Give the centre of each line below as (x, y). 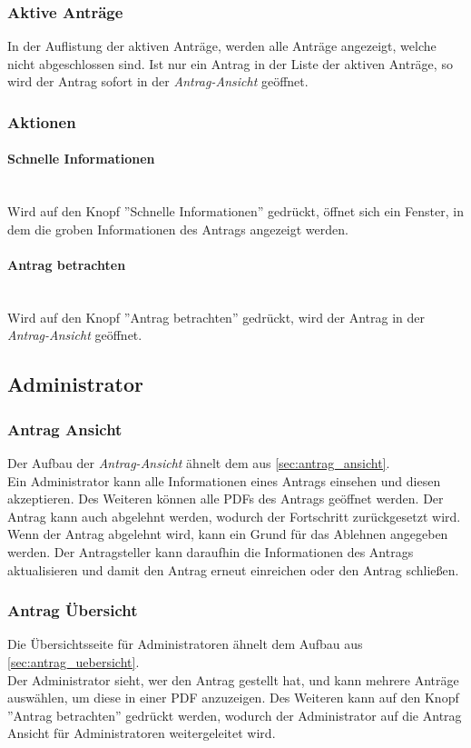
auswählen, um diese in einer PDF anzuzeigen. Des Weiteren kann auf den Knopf (233, 698)
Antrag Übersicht (73, 610)
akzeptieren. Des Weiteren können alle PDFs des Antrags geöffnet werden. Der (226, 499)
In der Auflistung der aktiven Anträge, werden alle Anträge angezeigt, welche (222, 46)
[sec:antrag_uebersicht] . (74, 661)
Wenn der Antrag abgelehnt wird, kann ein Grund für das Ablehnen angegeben (228, 534)
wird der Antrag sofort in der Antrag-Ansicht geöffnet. (158, 81)
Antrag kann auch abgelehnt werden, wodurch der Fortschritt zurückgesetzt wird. (234, 516)
